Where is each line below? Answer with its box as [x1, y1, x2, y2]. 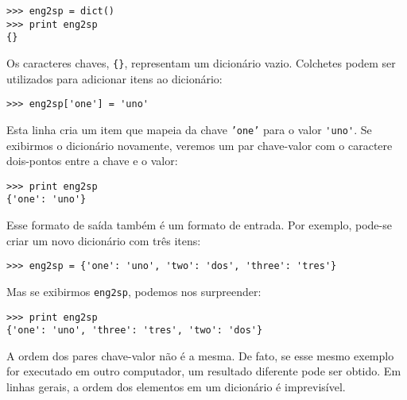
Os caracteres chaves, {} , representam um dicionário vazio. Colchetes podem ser [6, 54, 396, 71]
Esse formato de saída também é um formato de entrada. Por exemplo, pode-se [6, 217, 392, 233]
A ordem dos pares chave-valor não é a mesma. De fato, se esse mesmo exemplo [6, 347, 394, 363]
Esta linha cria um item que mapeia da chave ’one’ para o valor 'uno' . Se [6, 121, 372, 137]
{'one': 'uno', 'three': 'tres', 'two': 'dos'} [6, 325, 263, 337]
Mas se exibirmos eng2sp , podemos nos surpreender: [6, 283, 262, 299]
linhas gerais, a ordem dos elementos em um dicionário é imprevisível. [6, 379, 346, 395]
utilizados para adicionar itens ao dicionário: [6, 70, 223, 87]
